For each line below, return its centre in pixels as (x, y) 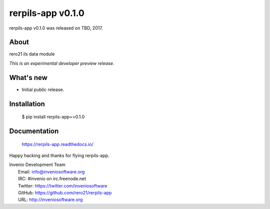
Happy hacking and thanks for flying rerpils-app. (59, 155)
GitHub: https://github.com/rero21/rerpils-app (65, 192)
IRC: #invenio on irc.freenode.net (52, 179)
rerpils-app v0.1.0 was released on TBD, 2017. (56, 28)
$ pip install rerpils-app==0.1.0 (53, 117)
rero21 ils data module (32, 54)
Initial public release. (43, 89)
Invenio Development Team (37, 164)
